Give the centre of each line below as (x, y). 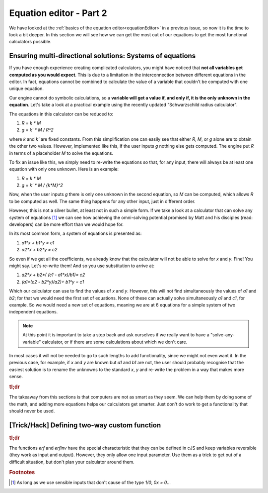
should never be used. (32, 411)
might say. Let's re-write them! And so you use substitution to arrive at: (82, 266)
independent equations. (33, 312)
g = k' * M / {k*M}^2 (42, 185)
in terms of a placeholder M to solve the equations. (61, 153)
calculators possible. (30, 42)
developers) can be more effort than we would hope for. (67, 224)
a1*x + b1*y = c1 (38, 243)
